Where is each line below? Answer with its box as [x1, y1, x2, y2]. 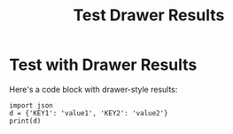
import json [9, 100, 53, 110]
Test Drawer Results [73, 5, 225, 26]
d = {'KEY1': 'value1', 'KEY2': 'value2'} [9, 108, 168, 117]
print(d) [9, 116, 42, 125]
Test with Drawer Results [9, 55, 198, 75]
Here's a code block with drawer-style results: [9, 84, 178, 94]
